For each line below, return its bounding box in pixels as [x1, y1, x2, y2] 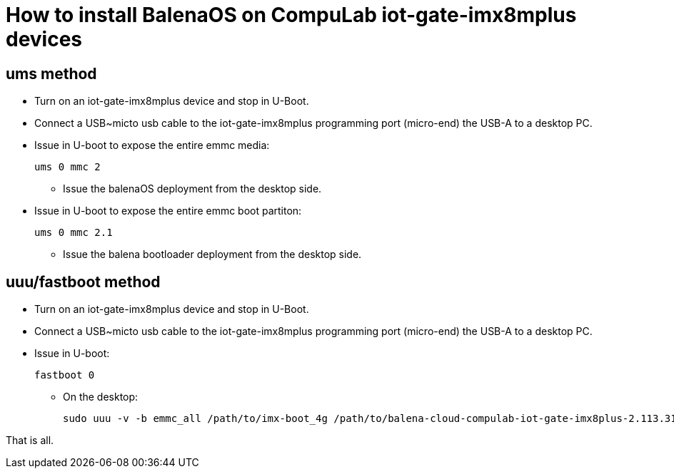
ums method [6, 64, 97, 83]
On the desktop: [63, 391, 139, 403]
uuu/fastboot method [6, 272, 161, 291]
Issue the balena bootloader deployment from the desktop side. [63, 248, 362, 261]
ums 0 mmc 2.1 [34, 227, 113, 239]
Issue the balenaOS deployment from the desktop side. [63, 182, 322, 195]
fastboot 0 [34, 369, 95, 381]
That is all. [6, 434, 54, 447]
